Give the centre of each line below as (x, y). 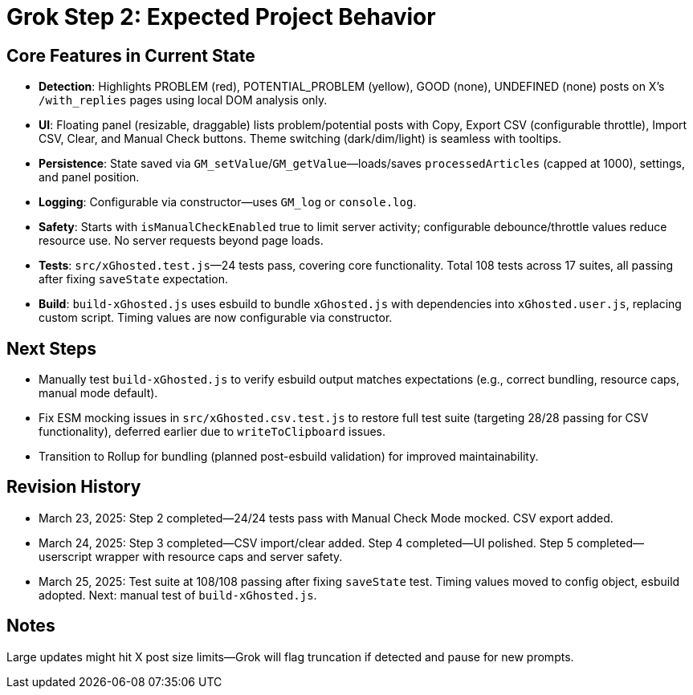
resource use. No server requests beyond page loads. (181, 241)
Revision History (74, 487)
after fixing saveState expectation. (133, 279)
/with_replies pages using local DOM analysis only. (183, 100)
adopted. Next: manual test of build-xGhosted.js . (178, 595)
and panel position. (89, 177)
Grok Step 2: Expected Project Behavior (221, 17)
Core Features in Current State (131, 55)
